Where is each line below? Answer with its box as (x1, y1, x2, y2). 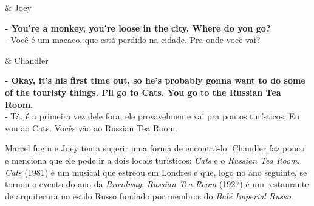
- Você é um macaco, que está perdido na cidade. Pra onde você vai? (5, 33, 261, 46)
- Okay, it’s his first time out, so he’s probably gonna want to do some (5, 74, 305, 87)
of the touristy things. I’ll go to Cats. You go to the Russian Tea (5, 85, 281, 98)
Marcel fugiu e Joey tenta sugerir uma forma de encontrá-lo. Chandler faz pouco (5, 142, 305, 154)
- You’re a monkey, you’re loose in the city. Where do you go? (5, 21, 271, 34)
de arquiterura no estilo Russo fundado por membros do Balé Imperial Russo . (5, 189, 293, 202)
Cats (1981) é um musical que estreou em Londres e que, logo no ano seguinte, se (5, 165, 307, 178)
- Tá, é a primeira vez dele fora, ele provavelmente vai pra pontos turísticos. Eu (5, 110, 300, 122)
